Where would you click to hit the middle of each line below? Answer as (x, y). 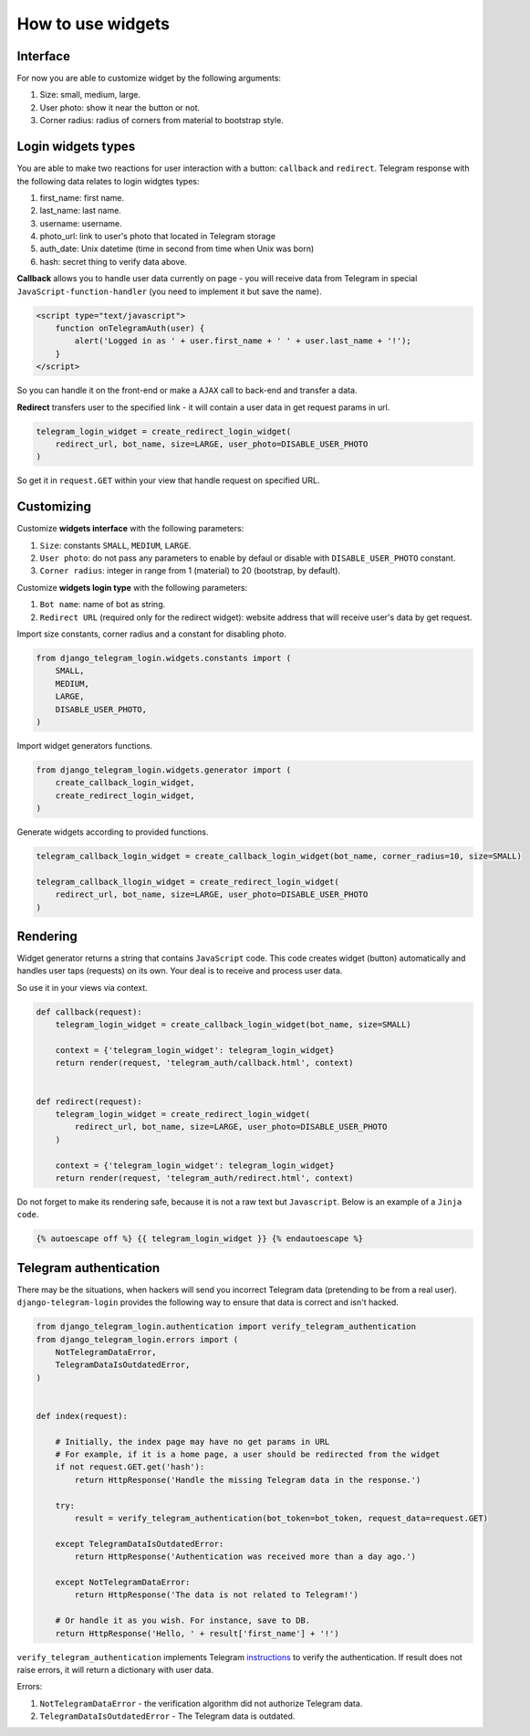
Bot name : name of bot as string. (103, 605)
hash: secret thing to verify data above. (113, 261)
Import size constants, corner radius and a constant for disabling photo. (151, 634)
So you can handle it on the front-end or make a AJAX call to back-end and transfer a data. (187, 390)
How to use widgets (94, 24)
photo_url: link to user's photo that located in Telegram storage (158, 237)
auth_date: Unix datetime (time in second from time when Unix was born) (177, 249)
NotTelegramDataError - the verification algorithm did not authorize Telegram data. (201, 1703)
